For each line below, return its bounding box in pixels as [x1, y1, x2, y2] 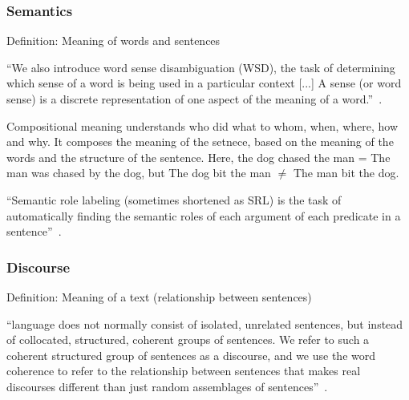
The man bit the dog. [293, 164, 399, 181]
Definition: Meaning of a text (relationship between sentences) [6, 288, 312, 305]
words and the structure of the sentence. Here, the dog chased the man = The [6, 148, 391, 165]
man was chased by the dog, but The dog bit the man [6, 164, 271, 181]
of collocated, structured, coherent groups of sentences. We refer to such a [6, 331, 370, 348]
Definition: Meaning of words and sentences [6, 32, 221, 49]
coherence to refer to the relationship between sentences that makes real [6, 362, 361, 379]
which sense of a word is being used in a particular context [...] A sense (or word [6, 75, 402, 91]
